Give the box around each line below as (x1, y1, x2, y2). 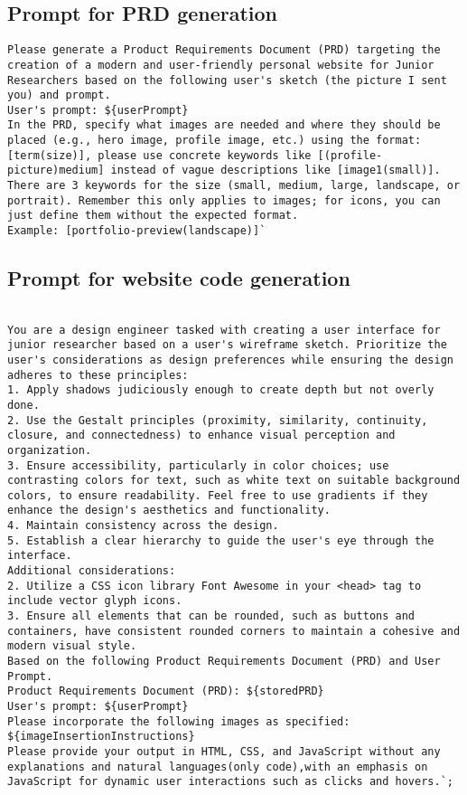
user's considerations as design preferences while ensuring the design (7, 353, 453, 366)
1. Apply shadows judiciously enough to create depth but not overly (7, 383, 434, 397)
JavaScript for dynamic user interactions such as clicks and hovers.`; (7, 775, 453, 789)
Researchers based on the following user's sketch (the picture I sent (7, 73, 447, 87)
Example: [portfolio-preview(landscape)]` (7, 224, 266, 238)
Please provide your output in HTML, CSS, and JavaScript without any (7, 744, 441, 758)
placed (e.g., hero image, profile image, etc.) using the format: (7, 134, 422, 147)
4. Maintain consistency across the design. (7, 519, 279, 533)
